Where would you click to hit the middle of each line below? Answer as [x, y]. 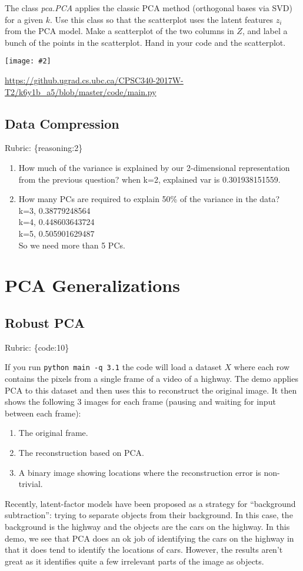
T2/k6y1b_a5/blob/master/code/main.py [81, 91]
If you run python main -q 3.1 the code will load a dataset [113, 367]
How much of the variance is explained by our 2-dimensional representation [154, 168]
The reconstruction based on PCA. [81, 452]
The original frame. [53, 433]
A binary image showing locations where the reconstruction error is [140, 472]
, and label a [265, 31]
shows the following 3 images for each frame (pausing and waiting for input [140, 402]
